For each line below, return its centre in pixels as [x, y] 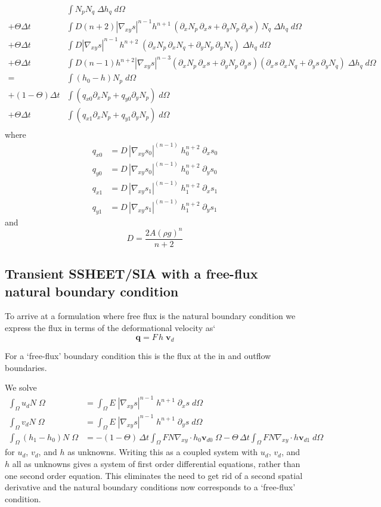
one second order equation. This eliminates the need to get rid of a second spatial [154, 475]
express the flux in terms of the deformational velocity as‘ [110, 328]
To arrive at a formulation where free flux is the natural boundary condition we [150, 316]
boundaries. [26, 367]
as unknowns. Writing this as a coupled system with [163, 452]
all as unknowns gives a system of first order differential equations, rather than [156, 463]
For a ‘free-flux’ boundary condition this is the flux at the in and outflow [138, 356]
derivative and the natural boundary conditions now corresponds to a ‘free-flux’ [150, 487]
